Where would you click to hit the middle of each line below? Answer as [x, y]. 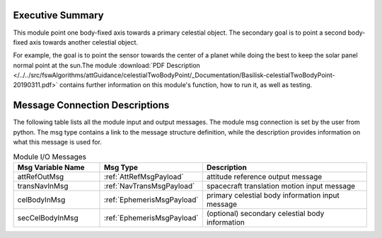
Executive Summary [58, 15]
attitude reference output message [264, 176]
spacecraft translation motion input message [281, 186]
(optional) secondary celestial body [265, 213]
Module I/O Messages [50, 157]
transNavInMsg [43, 186]
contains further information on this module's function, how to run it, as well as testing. [186, 85]
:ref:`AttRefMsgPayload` [144, 176]
